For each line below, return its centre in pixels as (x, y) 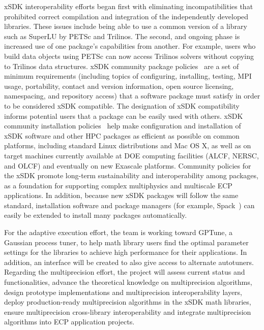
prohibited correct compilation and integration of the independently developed (126, 16)
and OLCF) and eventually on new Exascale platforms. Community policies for (128, 165)
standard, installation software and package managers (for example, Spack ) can (129, 205)
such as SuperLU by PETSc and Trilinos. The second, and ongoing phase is (122, 36)
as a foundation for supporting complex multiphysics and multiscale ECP (118, 185)
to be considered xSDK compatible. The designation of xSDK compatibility (122, 105)
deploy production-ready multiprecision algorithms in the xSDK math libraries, (128, 302)
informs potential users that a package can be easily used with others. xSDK (124, 115)
